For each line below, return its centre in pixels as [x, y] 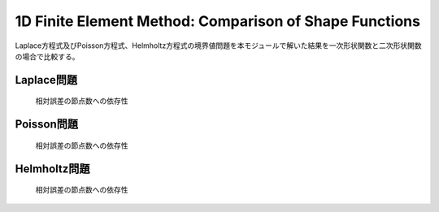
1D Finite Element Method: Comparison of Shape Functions [217, 21]
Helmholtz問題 [52, 169]
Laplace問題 [46, 80]
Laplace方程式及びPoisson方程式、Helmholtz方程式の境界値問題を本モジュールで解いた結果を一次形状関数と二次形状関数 [218, 45]
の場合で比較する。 [47, 56]
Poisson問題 [47, 125]
